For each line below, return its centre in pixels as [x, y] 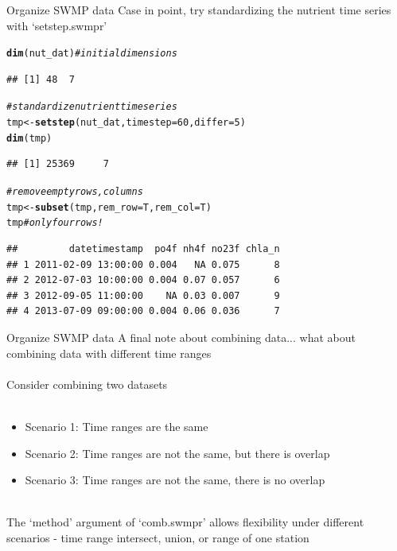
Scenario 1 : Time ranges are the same [117, 426]
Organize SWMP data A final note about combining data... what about [181, 337]
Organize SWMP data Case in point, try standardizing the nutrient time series [199, 10]
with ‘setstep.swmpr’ [57, 25]
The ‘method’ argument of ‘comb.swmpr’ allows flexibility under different [185, 522]
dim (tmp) [29, 138]
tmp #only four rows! [55, 223]
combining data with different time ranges [109, 353]
